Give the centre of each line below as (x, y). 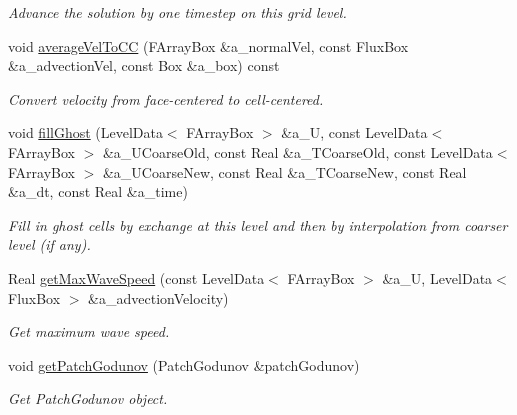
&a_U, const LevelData (354, 132)
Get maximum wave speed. (89, 331)
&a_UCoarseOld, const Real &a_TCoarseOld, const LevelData (297, 151)
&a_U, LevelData (437, 277)
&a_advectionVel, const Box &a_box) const (144, 65)
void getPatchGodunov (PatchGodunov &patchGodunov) (184, 364)
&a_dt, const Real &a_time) (98, 191)
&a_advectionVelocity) (158, 297)
